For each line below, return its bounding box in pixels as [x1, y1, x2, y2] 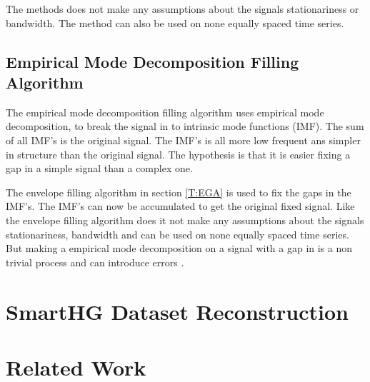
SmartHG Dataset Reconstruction [6, 296, 349, 326]
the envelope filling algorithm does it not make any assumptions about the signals [6, 212, 364, 227]
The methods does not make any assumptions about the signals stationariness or [6, 1, 359, 16]
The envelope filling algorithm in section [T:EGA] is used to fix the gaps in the [6, 184, 351, 199]
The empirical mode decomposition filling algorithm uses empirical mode [6, 104, 324, 119]
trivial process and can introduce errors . [6, 254, 184, 269]
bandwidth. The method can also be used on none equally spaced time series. [6, 15, 344, 30]
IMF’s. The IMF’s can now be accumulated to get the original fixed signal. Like [6, 198, 355, 213]
